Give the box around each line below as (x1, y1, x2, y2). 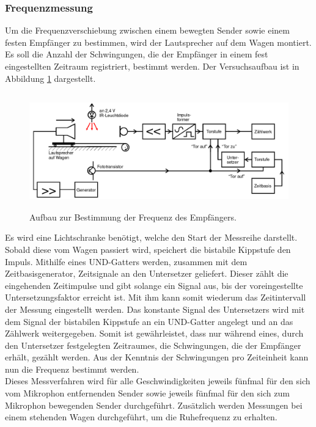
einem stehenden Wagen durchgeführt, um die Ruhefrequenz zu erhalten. (5, 411, 277, 423)
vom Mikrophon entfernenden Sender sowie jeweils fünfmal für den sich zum (5, 387, 290, 400)
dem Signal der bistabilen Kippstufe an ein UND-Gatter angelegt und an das (5, 315, 293, 327)
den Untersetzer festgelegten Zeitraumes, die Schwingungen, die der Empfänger (5, 338, 301, 351)
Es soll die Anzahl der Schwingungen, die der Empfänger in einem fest (5, 48, 268, 60)
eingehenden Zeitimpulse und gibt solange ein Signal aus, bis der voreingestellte (5, 279, 303, 291)
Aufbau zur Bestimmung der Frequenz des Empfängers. (29, 210, 237, 223)
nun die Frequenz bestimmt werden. (5, 362, 139, 375)
